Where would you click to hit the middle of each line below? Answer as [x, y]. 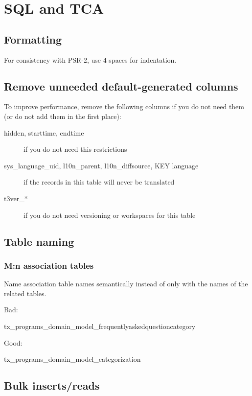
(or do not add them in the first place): [63, 116]
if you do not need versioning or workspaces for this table [110, 215]
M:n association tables [49, 265]
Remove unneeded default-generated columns [121, 86]
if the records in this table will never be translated [99, 182]
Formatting [33, 39]
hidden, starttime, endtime [44, 132]
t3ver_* [16, 198]
